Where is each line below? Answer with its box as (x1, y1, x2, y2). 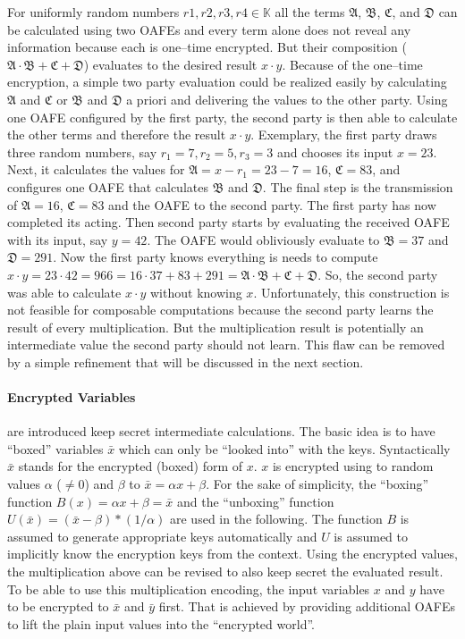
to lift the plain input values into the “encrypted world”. (7, 614, 315, 633)
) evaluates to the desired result (83, 55, 258, 73)
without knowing (150, 282, 242, 301)
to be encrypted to (7, 597, 109, 616)
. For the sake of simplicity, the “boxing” (206, 475, 429, 493)
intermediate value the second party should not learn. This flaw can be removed (7, 335, 445, 354)
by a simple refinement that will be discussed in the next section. (7, 352, 364, 371)
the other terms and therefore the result (7, 125, 226, 144)
